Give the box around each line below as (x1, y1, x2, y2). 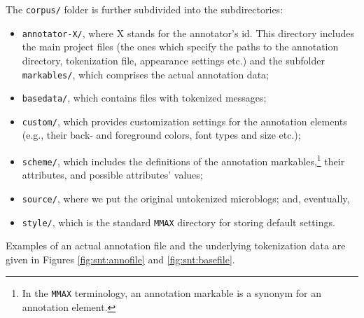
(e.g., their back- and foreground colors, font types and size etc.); (22, 127, 301, 142)
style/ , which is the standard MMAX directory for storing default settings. (22, 214, 335, 229)
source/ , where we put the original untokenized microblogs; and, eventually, (22, 191, 350, 205)
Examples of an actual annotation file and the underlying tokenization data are (6, 238, 346, 253)
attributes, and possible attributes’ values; (22, 167, 203, 182)
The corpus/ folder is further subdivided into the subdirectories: (6, 2, 283, 16)
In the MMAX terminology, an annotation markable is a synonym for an (22, 286, 321, 300)
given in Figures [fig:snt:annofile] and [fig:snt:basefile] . (6, 251, 235, 266)
